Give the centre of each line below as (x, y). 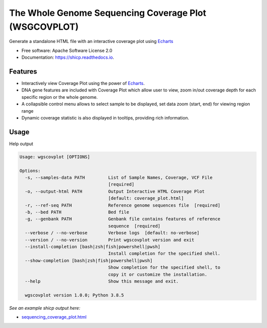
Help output (21, 144)
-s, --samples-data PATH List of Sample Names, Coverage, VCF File (119, 178)
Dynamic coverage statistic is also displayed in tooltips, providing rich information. (105, 118)
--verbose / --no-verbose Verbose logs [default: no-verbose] (112, 233)
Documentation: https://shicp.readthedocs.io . (68, 57)
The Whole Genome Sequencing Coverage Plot (108, 13)
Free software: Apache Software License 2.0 (67, 50)
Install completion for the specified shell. (164, 254)
